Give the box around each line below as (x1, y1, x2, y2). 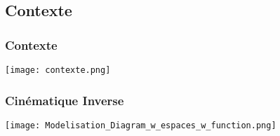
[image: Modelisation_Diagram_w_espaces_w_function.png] (5, 120, 276, 130)
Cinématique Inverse (5, 91, 124, 109)
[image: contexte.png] (5, 65, 111, 75)
